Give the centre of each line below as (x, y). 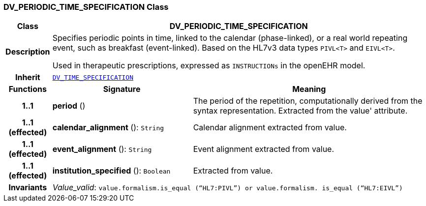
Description (28, 52)
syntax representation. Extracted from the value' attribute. (300, 111)
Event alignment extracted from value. (264, 149)
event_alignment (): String (102, 149)
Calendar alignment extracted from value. (270, 128)
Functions (28, 89)
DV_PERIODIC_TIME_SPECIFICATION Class (86, 7)
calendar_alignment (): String (108, 128)
